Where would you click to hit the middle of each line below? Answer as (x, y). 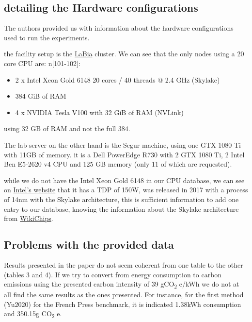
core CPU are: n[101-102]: (42, 63)
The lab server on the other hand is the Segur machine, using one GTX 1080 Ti (122, 144)
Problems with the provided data (89, 245)
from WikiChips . (29, 218)
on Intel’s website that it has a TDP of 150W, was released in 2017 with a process (126, 190)
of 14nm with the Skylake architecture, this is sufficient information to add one (121, 199)
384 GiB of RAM (41, 96)
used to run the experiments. (47, 37)
